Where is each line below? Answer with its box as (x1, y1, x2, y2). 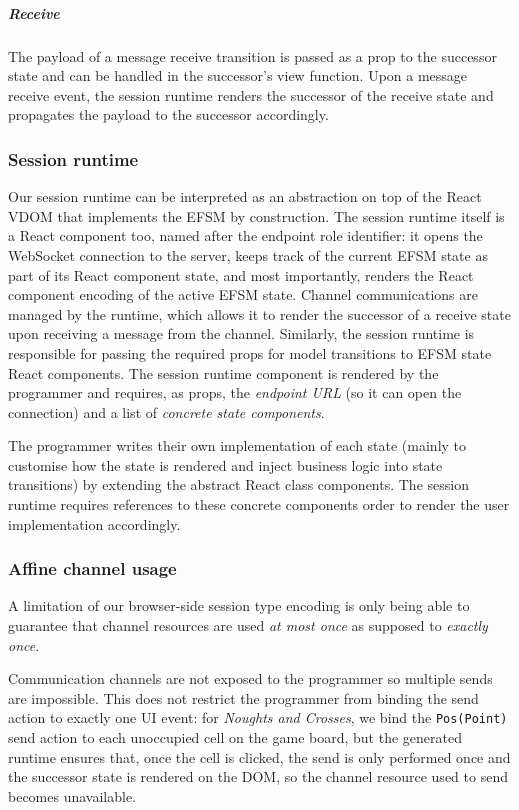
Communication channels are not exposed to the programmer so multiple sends (8, 668, 493, 689)
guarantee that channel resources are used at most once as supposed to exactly (8, 615, 488, 636)
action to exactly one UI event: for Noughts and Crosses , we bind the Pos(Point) (8, 707, 508, 728)
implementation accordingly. (8, 513, 181, 534)
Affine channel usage (8, 556, 177, 581)
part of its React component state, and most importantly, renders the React (8, 264, 474, 285)
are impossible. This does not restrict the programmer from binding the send (8, 687, 479, 708)
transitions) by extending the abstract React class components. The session (8, 474, 469, 495)
